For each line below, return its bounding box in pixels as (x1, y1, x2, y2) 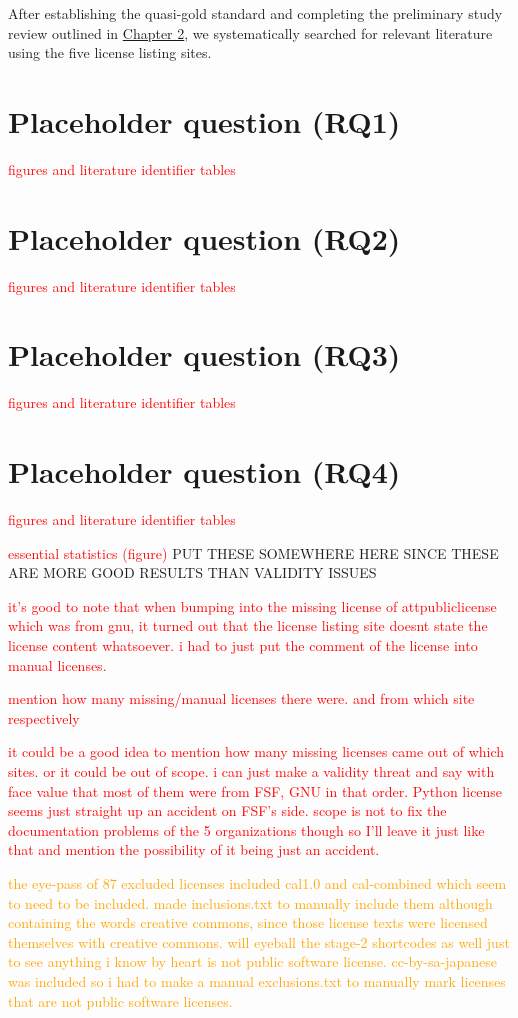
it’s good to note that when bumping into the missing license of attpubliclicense (8, 595, 497, 616)
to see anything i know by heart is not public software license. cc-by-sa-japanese (8, 951, 497, 972)
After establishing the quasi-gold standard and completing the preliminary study (8, 3, 503, 23)
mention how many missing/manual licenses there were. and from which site (8, 688, 475, 709)
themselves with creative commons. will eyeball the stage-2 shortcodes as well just (8, 931, 510, 952)
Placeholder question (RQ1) (8, 100, 401, 141)
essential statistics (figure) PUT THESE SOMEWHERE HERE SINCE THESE (8, 542, 499, 563)
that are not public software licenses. (8, 990, 233, 1011)
